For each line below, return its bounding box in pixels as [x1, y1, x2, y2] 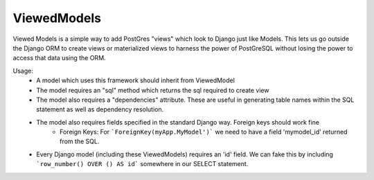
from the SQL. [60, 137, 100, 145]
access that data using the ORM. [12, 54, 107, 62]
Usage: [12, 66, 34, 75]
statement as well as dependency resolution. [36, 105, 164, 114]
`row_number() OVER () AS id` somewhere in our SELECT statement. [36, 160, 249, 168]
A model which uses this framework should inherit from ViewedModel [36, 76, 235, 84]
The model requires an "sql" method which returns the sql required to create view [36, 86, 269, 94]
